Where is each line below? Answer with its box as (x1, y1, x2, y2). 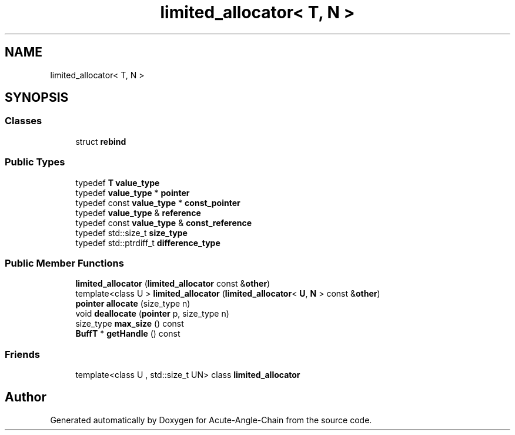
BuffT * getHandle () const (75, 328, 180, 339)
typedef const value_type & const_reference (75, 217, 252, 228)
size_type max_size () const (75, 318, 184, 329)
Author (5, 390, 46, 405)
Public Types (5, 156, 65, 168)
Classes (5, 115, 42, 127)
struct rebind (75, 136, 126, 147)
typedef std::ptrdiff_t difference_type (75, 237, 220, 248)
